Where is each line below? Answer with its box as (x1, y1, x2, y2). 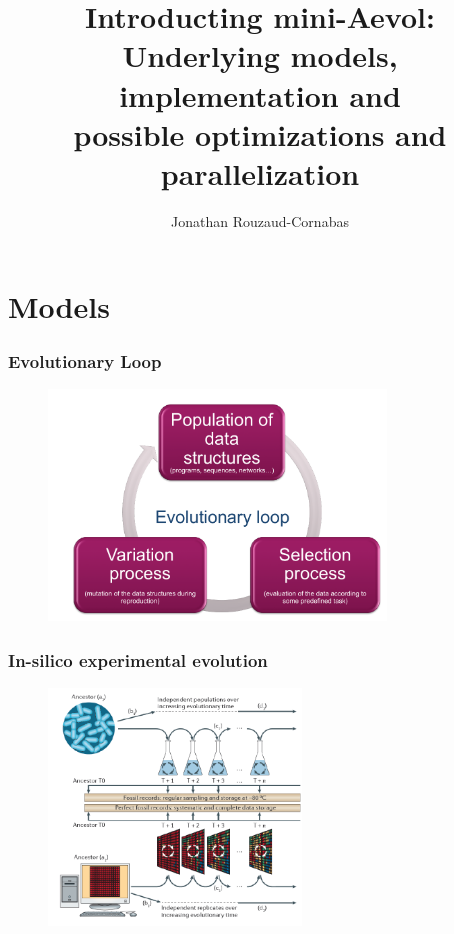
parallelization (160, 152, 360, 193)
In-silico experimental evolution (8, 647, 268, 672)
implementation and (119, 74, 401, 115)
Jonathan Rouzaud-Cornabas (171, 210, 349, 231)
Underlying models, (122, 35, 398, 76)
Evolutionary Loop (8, 348, 162, 373)
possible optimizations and (73, 113, 447, 154)
